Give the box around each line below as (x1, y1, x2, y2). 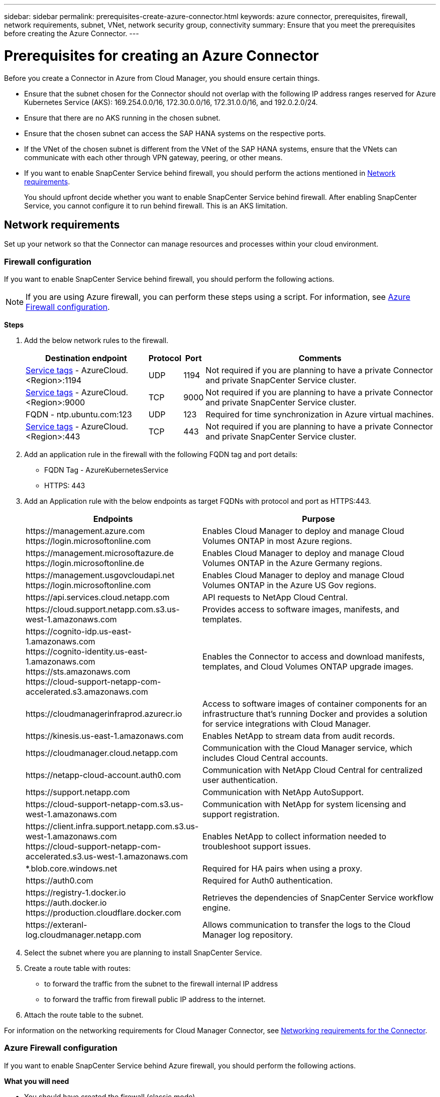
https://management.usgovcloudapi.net (26, 570, 175, 581)
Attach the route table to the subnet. (24, 1011, 144, 1020)
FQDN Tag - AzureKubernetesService (44, 466, 169, 475)
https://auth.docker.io (26, 898, 107, 908)
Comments (298, 353, 342, 364)
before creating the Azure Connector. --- (4, 29, 139, 38)
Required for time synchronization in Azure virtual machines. (205, 409, 434, 420)
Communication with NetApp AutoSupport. (202, 787, 364, 798)
